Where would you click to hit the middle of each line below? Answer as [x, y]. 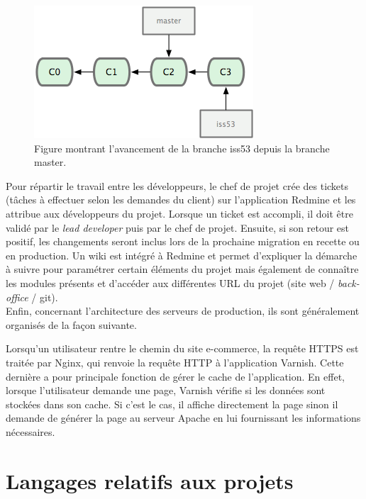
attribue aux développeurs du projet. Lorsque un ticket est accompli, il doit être [179, 213]
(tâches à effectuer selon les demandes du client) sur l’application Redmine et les [181, 200]
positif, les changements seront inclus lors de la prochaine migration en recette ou [183, 241]
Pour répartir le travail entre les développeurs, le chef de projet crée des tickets [177, 185]
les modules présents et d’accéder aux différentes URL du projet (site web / [170, 282]
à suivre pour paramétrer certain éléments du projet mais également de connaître [182, 269]
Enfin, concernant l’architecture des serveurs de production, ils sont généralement [183, 311]
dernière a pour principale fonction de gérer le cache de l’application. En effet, [176, 376]
